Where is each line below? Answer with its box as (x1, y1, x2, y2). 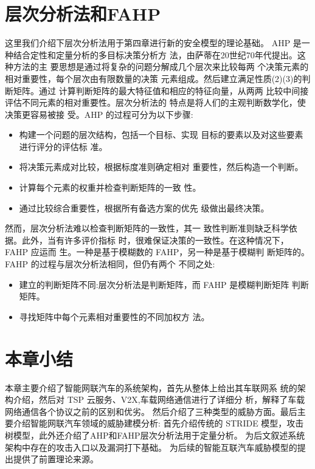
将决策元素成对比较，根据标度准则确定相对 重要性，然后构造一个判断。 (19, 160, 303, 173)
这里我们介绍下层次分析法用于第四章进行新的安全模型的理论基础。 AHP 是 (5, 36, 302, 49)
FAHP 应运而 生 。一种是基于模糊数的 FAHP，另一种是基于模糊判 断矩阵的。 (5, 245, 310, 258)
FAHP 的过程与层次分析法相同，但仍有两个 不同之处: (5, 258, 215, 270)
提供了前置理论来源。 (13, 453, 99, 465)
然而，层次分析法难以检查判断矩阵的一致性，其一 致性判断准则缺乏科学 (5, 222, 289, 235)
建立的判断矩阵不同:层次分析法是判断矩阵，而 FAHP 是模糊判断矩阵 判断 (19, 278, 309, 290)
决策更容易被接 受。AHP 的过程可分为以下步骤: (5, 108, 193, 120)
